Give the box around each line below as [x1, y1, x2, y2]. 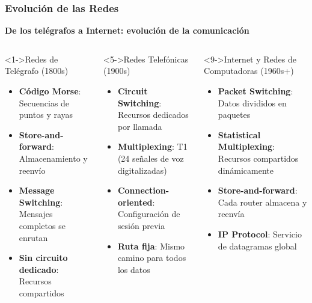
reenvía [218, 207, 245, 220]
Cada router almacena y [218, 195, 307, 208]
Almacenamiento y [19, 151, 88, 164]
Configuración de [117, 207, 180, 220]
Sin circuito [19, 251, 68, 264]
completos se [19, 219, 66, 231]
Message [19, 184, 55, 197]
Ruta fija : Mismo [117, 239, 185, 252]
